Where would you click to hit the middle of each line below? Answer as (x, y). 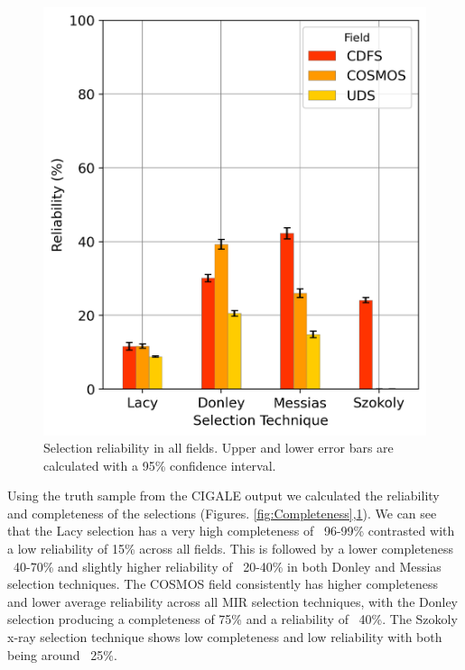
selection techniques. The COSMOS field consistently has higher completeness (223, 584)
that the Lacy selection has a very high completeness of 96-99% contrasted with (231, 531)
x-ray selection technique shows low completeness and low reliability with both (225, 637)
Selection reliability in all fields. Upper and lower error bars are (219, 448)
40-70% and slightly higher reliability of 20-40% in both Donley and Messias (227, 566)
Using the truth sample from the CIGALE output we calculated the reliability (223, 496)
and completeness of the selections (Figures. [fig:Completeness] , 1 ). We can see (222, 513)
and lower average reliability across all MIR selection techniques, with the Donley (232, 601)
